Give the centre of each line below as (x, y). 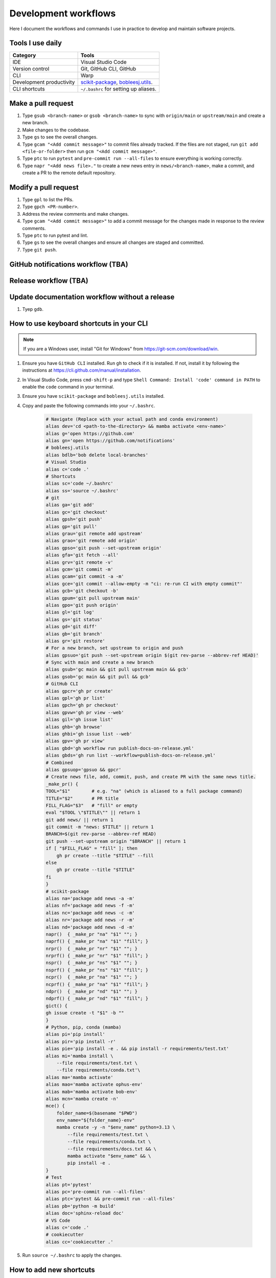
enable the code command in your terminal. (68, 387)
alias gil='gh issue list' (79, 720)
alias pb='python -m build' (81, 1206)
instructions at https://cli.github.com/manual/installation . (82, 370)
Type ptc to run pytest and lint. (55, 235)
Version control (31, 69)
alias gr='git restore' (76, 641)
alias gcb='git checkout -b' (82, 591)
